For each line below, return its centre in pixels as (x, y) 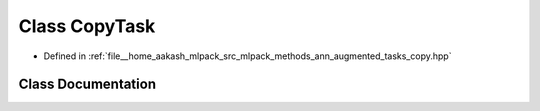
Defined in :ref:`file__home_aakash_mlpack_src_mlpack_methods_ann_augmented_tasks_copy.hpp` (247, 56)
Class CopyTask (87, 26)
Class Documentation (87, 84)
